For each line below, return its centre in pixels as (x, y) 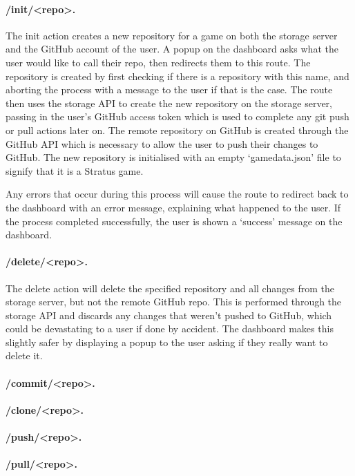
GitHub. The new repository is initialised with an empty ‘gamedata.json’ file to (173, 157)
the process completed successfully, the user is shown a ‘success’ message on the (174, 221)
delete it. (24, 355)
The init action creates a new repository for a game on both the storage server (172, 35)
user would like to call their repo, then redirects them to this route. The (158, 62)
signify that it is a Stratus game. (75, 170)
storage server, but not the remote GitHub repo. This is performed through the (174, 302)
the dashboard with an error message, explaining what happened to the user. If (173, 207)
